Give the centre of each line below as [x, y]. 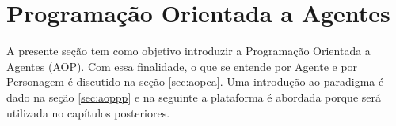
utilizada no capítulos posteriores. [88, 112]
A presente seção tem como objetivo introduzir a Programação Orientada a [188, 51]
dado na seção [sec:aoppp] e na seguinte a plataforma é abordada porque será [194, 96]
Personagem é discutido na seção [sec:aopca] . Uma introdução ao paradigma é [195, 82]
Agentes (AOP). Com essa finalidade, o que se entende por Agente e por [182, 66]
